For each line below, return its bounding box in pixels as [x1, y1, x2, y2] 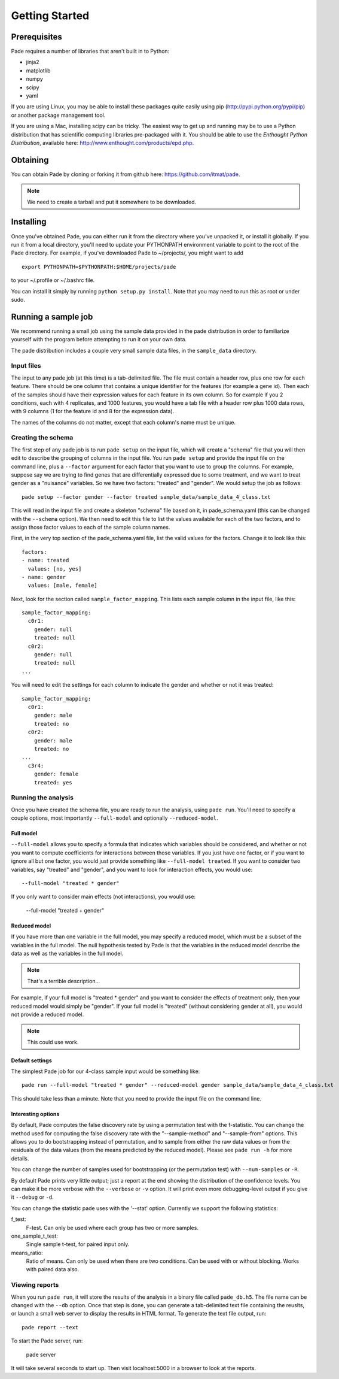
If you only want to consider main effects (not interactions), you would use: [11, 893, 196, 901]
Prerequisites [11, 32, 62, 42]
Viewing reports [11, 1281, 59, 1289]
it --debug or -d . [11, 1193, 54, 1201]
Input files [11, 362, 41, 370]
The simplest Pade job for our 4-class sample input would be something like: [11, 1068, 200, 1075]
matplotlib [26, 66, 51, 74]
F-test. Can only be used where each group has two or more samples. [26, 1224, 198, 1231]
